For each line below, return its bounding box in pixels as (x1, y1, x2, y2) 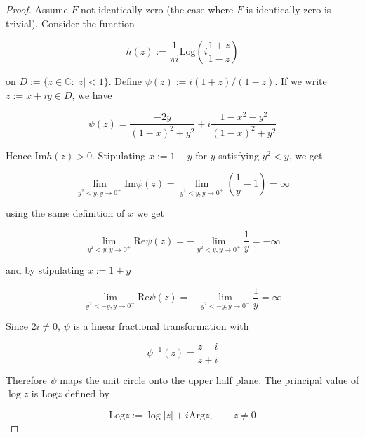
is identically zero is (246, 2, 331, 16)
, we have (72, 87, 112, 102)
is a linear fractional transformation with (73, 319, 249, 333)
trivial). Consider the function (6, 15, 135, 30)
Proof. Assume (6, 2, 68, 16)
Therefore (6, 372, 47, 387)
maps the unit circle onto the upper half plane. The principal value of (60, 372, 359, 387)
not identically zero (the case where (81, 2, 234, 16)
